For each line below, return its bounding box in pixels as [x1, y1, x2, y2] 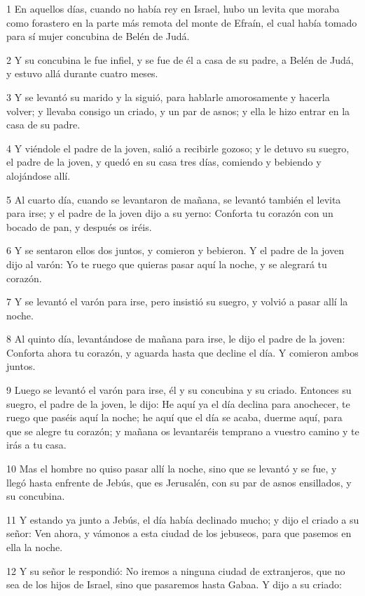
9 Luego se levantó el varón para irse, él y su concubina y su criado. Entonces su [6, 383, 352, 397]
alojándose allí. [6, 168, 71, 183]
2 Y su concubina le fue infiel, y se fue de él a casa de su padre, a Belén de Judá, [6, 52, 354, 67]
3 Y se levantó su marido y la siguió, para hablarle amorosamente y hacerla [6, 89, 330, 104]
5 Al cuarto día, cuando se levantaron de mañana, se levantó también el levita [6, 192, 341, 206]
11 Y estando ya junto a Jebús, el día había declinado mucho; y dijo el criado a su [6, 512, 359, 527]
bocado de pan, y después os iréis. [6, 219, 152, 234]
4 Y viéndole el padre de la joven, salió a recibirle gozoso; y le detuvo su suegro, [6, 140, 350, 155]
